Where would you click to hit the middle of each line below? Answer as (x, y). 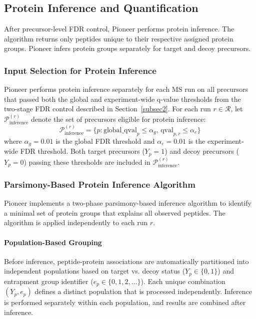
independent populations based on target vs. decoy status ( (95, 271)
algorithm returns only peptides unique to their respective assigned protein (119, 38)
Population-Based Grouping (53, 242)
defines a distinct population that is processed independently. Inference (143, 291)
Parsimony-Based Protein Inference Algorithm (100, 184)
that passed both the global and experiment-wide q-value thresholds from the (122, 99)
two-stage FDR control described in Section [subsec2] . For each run (107, 109)
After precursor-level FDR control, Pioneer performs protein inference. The (119, 29)
